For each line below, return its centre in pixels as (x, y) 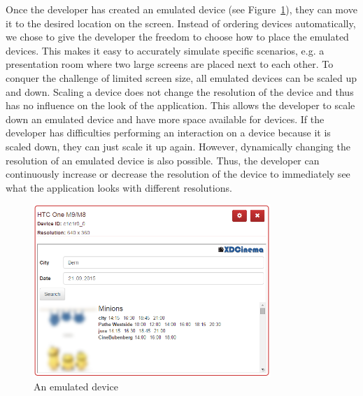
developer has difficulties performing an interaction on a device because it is (168, 133)
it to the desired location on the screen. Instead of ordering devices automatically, (181, 23)
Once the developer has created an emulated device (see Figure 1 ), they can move (181, 9)
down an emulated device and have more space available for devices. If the (165, 119)
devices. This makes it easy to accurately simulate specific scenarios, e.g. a (165, 50)
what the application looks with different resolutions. (119, 187)
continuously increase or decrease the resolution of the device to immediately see (178, 174)
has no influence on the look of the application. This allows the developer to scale (180, 105)
